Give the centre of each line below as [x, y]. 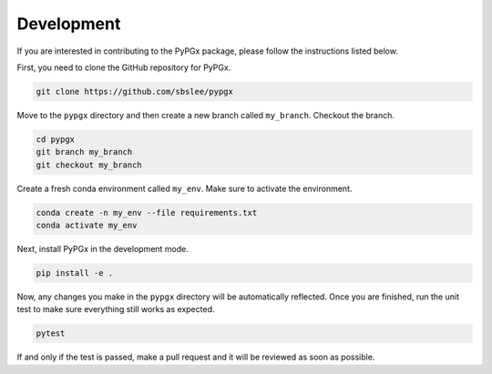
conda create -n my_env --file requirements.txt [147, 212]
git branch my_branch [84, 152]
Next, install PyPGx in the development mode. [102, 249]
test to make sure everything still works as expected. [116, 309]
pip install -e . [75, 273]
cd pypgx [56, 139]
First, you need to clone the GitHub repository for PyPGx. [124, 67]
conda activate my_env [87, 226]
